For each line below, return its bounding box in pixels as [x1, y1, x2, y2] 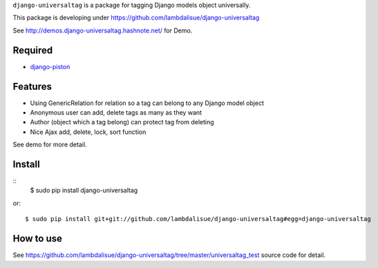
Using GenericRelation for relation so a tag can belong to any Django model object [30, 99, 264, 107]
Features [12, 80, 52, 93]
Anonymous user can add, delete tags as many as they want [30, 108, 202, 117]
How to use [12, 233, 62, 245]
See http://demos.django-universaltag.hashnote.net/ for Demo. [12, 26, 193, 35]
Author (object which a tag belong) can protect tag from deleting [30, 118, 214, 126]
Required [12, 44, 53, 56]
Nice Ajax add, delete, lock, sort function [30, 128, 147, 136]
